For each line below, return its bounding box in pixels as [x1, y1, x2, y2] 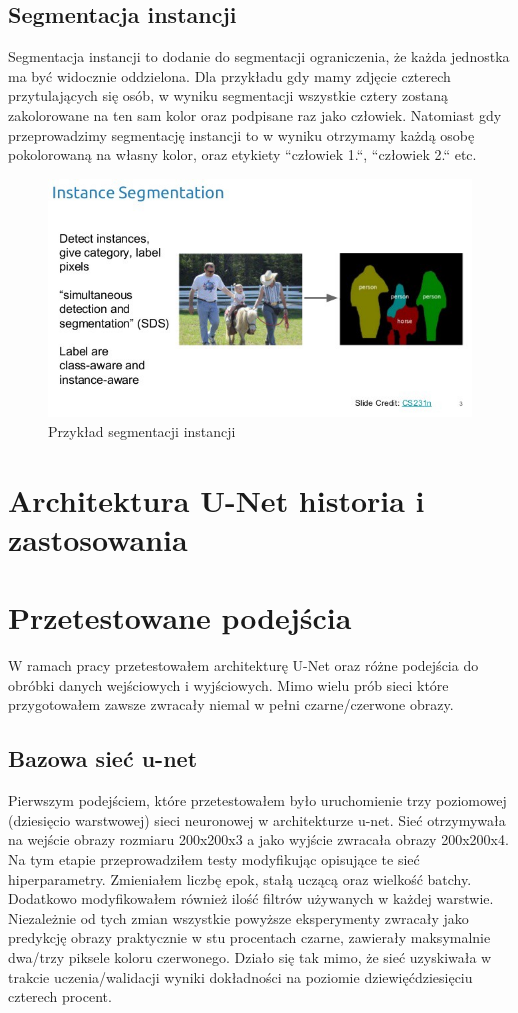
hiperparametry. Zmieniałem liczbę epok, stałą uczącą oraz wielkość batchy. [8, 868, 472, 889]
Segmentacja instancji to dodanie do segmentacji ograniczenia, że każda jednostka [8, 46, 510, 67]
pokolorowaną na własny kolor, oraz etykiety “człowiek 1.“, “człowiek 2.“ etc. [8, 144, 477, 165]
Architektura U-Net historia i [8, 479, 425, 520]
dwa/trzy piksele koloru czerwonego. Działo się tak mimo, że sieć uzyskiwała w [8, 946, 492, 967]
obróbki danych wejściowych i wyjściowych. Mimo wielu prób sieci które [8, 674, 449, 695]
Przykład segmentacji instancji [48, 420, 236, 441]
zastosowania [8, 518, 188, 559]
